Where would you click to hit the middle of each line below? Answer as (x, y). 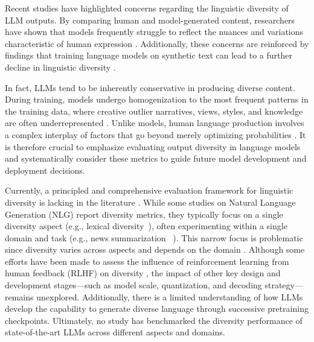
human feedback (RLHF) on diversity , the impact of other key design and (143, 273)
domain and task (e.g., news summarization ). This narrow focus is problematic (154, 237)
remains (19, 296)
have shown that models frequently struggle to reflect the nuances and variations (154, 32)
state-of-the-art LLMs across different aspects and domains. (115, 332)
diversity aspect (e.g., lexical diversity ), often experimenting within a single (146, 226)
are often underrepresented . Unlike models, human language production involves (155, 123)
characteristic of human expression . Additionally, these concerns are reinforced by (157, 43)
